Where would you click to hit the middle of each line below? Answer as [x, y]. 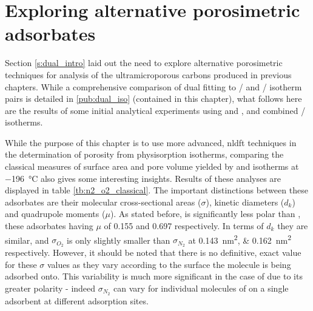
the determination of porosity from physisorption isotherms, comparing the [144, 154]
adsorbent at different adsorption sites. [77, 300]
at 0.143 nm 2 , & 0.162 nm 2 [240, 239]
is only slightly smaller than [119, 240]
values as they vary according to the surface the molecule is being [169, 264]
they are [293, 226]
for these [21, 264]
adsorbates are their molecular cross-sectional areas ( [103, 202]
